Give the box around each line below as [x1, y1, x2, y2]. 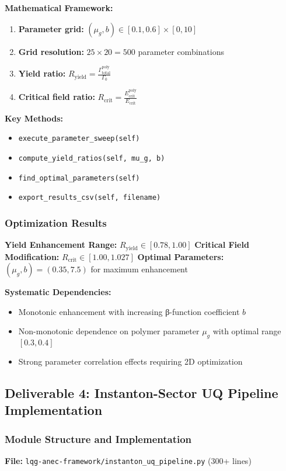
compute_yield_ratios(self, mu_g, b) [18, 154, 165, 162]
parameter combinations [138, 45, 224, 57]
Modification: [5, 250, 60, 262]
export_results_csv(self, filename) [18, 193, 161, 202]
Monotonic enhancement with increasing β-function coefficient [18, 305, 240, 317]
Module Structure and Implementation [5, 431, 192, 446]
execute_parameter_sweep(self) [18, 134, 140, 143]
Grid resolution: [18, 45, 84, 57]
